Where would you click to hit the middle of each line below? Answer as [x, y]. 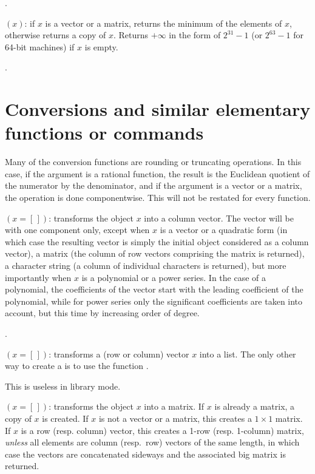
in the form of [195, 35]
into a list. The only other [248, 354]
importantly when [38, 277]
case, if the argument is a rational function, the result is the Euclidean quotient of [157, 173]
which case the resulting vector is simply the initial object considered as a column [157, 241]
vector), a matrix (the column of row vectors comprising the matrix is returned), [155, 253]
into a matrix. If [174, 406]
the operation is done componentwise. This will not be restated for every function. [158, 198]
